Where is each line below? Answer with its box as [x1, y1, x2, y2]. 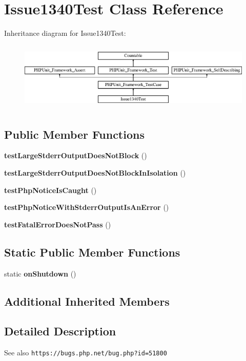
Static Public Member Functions [4, 244, 180, 260]
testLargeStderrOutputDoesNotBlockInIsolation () [4, 167, 186, 178]
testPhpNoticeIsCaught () [4, 184, 97, 195]
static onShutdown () [4, 268, 76, 279]
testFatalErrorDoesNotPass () [4, 219, 111, 229]
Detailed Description [4, 323, 116, 339]
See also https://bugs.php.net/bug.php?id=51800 [4, 347, 167, 358]
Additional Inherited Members [4, 293, 170, 309]
